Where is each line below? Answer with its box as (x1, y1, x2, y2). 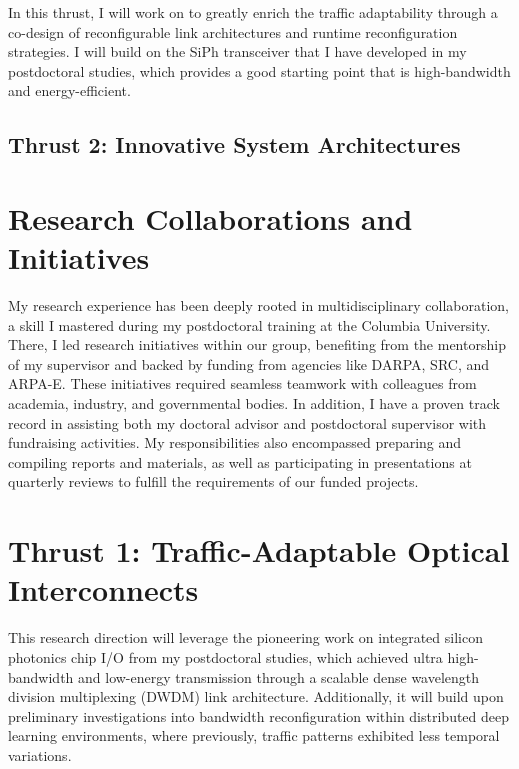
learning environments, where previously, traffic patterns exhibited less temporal (8, 725, 500, 746)
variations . (8, 744, 72, 765)
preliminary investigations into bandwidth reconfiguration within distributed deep (8, 705, 510, 726)
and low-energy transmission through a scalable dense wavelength (78, 666, 480, 687)
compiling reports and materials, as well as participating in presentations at (8, 451, 472, 472)
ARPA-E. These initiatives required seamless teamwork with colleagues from (8, 373, 477, 394)
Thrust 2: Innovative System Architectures (8, 129, 461, 160)
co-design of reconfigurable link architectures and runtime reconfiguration (8, 21, 458, 42)
